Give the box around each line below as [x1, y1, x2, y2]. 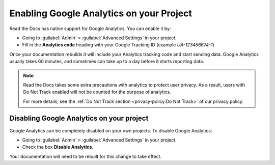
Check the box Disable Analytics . [22, 144, 94, 150]
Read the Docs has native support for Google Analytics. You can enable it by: [9, 25, 171, 32]
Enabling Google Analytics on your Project [9, 8, 192, 19]
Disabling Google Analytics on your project [9, 114, 149, 123]
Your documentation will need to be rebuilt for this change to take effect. [9, 153, 162, 159]
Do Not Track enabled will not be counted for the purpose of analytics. [23, 89, 171, 95]
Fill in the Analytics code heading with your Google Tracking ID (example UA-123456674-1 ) [22, 42, 215, 48]
